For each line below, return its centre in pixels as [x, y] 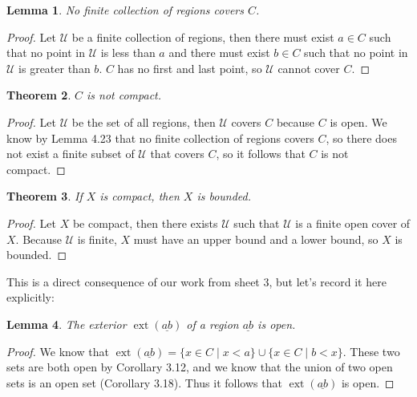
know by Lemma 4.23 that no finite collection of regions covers [160, 138]
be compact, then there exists [145, 223]
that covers [177, 154]
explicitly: [30, 297]
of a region [213, 324]
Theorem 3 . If [45, 196]
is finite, [97, 239]
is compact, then [140, 196]
